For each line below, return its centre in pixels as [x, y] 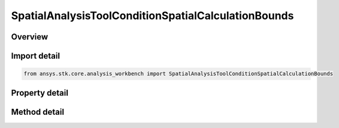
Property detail [40, 93]
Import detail [35, 56]
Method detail [38, 112]
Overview [30, 37]
